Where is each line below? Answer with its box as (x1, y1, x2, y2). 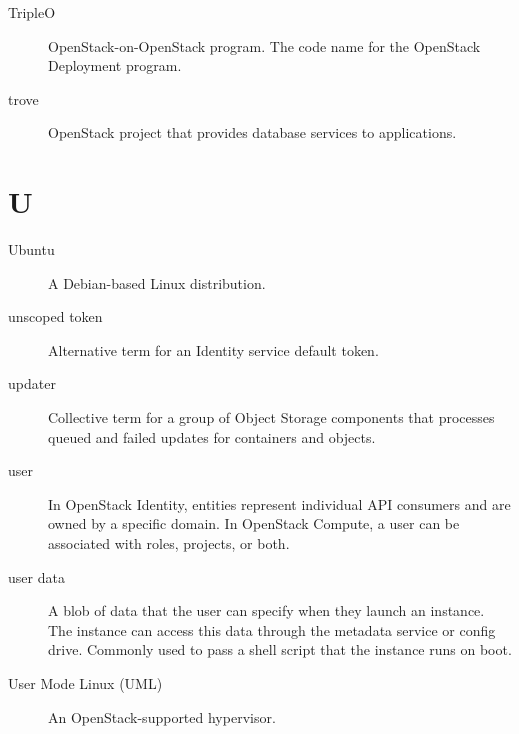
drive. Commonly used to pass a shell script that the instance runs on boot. (48, 639, 512, 660)
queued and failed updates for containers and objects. (48, 426, 376, 447)
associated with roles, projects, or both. (48, 533, 290, 554)
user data (8, 566, 65, 587)
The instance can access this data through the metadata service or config (48, 619, 496, 640)
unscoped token (8, 306, 103, 327)
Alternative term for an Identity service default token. (48, 339, 379, 360)
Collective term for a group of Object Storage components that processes (48, 407, 495, 428)
